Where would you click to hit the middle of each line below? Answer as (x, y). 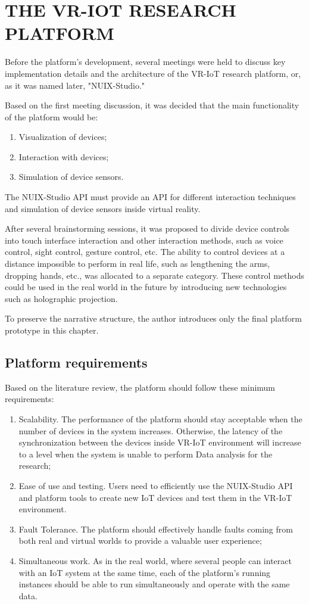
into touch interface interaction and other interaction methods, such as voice (144, 240)
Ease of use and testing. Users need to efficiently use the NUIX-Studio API (156, 485)
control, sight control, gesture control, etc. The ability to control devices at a (145, 252)
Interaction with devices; (64, 156)
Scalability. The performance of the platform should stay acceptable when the (160, 418)
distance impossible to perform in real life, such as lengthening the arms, (138, 264)
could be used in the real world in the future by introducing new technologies (146, 287)
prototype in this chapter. (52, 330)
